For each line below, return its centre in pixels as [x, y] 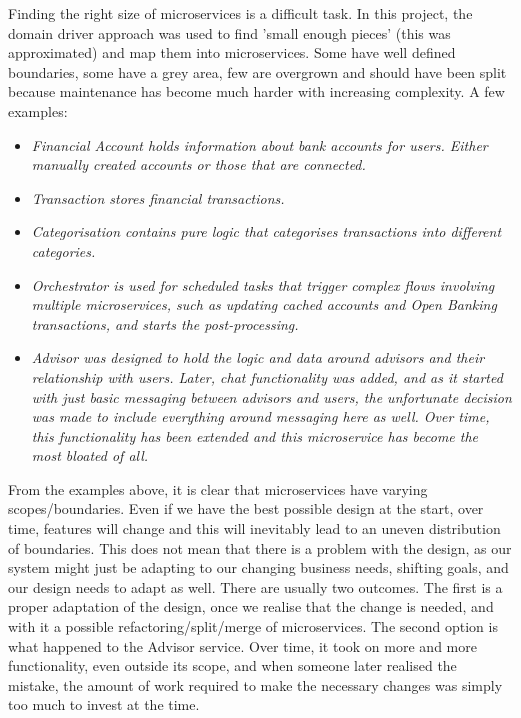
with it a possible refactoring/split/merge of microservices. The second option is [253, 626]
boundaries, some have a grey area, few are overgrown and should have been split [257, 71]
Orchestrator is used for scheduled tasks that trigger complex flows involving [263, 284]
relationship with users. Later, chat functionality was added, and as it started [267, 376]
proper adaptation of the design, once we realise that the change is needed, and [251, 606]
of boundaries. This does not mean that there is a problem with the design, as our [260, 547]
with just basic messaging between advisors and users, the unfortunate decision [271, 396]
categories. [63, 250]
